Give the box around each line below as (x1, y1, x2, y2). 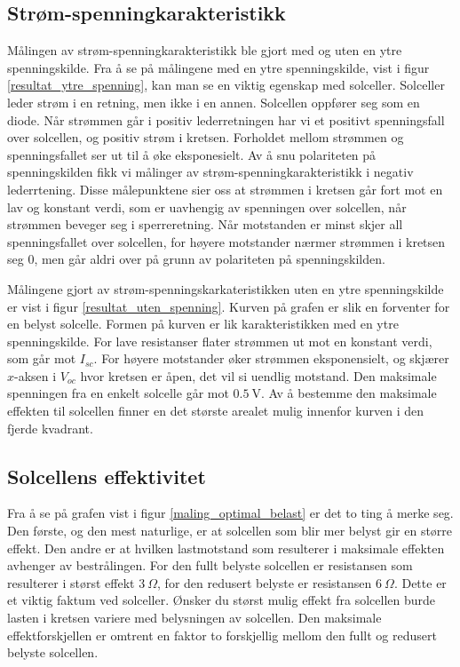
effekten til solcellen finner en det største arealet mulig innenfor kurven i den (7, 401, 424, 420)
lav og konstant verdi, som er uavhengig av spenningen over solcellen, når (7, 197, 407, 216)
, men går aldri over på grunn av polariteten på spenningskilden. (34, 250, 385, 268)
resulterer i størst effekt (7, 573, 135, 592)
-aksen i (14, 366, 57, 385)
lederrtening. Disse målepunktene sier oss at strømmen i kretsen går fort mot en (7, 179, 443, 198)
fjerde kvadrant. (7, 418, 93, 437)
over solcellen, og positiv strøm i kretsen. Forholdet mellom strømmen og (7, 128, 404, 147)
